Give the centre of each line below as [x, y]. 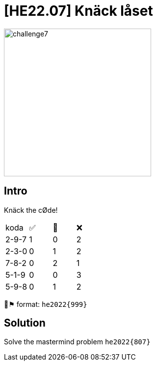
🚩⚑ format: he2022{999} [46, 304]
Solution [25, 323]
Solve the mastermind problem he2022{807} [77, 342]
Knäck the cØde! [31, 210]
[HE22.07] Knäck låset [78, 11]
